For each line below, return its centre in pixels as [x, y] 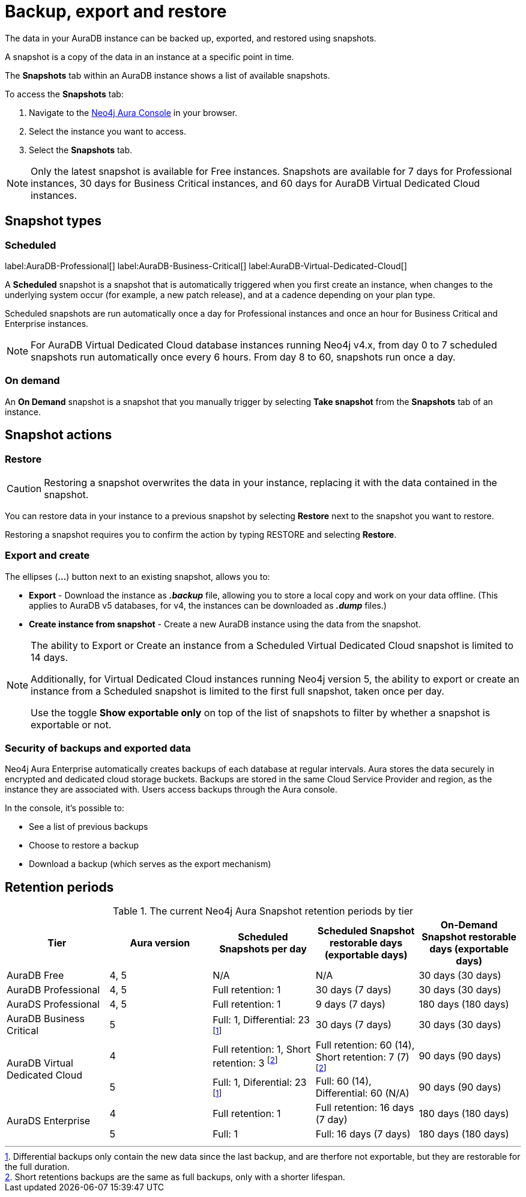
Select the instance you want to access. [108, 131]
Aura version [160, 943]
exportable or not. [71, 724]
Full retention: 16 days [365, 1108]
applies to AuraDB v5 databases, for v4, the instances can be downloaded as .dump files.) [208, 605]
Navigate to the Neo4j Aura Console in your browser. [133, 112]
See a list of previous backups [89, 827]
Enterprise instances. [47, 323]
